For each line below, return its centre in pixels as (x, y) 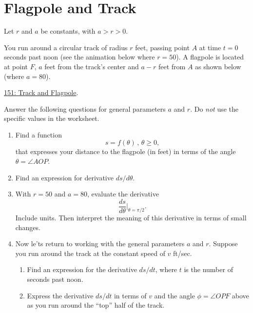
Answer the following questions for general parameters (85, 108)
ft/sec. (183, 253)
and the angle (175, 295)
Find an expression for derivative (64, 177)
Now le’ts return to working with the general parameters (100, 244)
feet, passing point (162, 47)
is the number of (208, 269)
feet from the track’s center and (92, 66)
